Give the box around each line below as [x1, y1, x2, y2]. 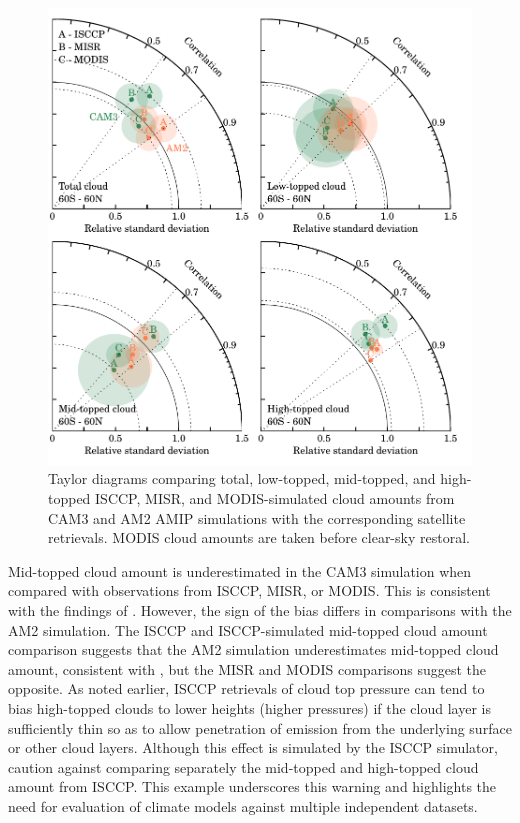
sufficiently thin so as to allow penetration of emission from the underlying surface [8, 717, 512, 738]
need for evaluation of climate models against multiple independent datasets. [8, 795, 478, 816]
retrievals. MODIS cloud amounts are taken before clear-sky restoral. [48, 527, 470, 548]
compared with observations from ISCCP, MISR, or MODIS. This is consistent [8, 580, 491, 601]
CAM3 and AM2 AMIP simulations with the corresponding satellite [48, 507, 466, 528]
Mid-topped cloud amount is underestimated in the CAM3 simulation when [8, 560, 472, 581]
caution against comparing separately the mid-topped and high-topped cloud [8, 756, 479, 777]
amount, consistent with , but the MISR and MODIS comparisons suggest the [8, 658, 487, 679]
